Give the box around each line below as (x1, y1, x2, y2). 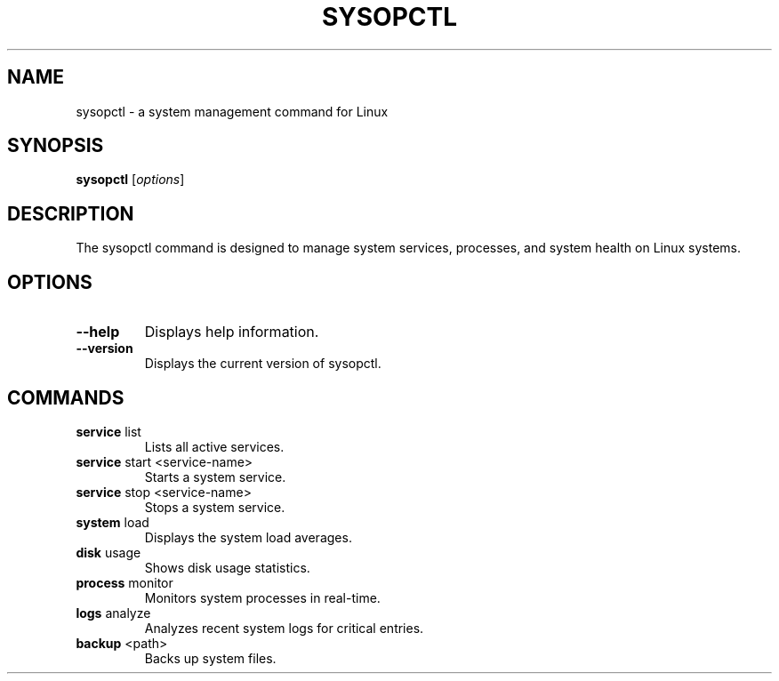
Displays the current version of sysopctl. (144, 356, 381, 372)
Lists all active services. (144, 438, 285, 454)
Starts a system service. (144, 469, 286, 485)
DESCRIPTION (7, 202, 134, 225)
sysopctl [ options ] (76, 172, 185, 188)
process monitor (76, 574, 173, 590)
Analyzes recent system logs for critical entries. (144, 620, 424, 636)
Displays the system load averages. (144, 529, 352, 545)
